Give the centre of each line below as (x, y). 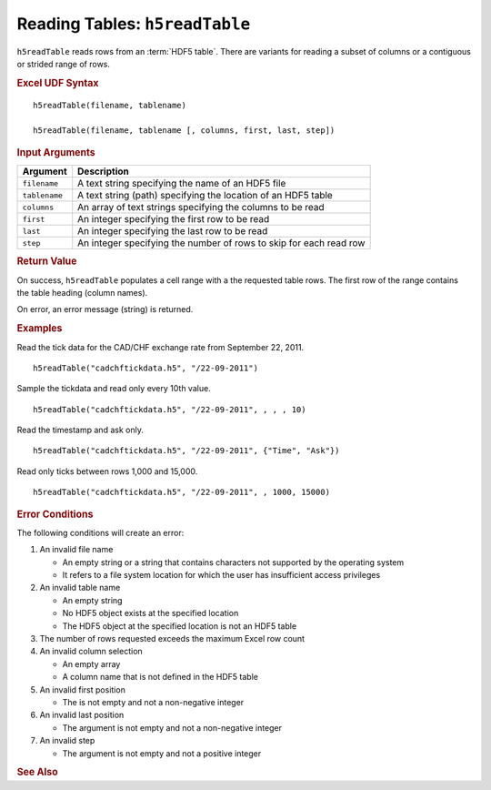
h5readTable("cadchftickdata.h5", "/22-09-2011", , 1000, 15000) (182, 492)
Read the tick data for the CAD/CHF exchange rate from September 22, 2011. (160, 347)
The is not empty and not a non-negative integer (153, 702)
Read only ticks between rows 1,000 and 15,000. (107, 471)
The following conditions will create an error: (100, 532)
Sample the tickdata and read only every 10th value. (114, 389)
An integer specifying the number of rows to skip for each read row (221, 243)
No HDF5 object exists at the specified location (150, 613)
